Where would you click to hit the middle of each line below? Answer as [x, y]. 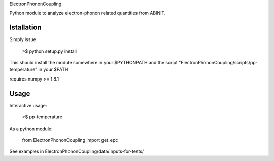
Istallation [25, 28]
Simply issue [23, 39]
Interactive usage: [28, 105]
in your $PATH [53, 70]
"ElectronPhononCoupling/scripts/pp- [218, 63]
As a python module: [31, 129]
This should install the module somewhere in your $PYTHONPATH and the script [93, 63]
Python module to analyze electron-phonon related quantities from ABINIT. [88, 13]
